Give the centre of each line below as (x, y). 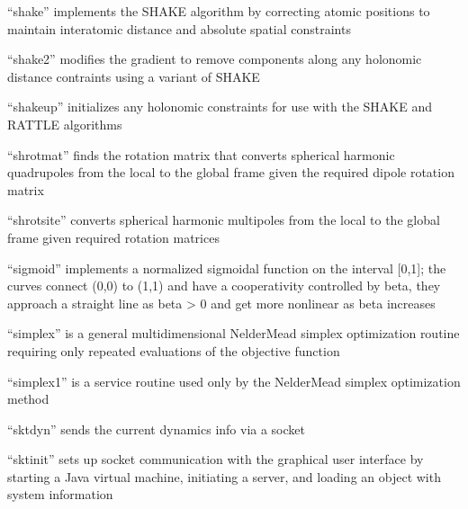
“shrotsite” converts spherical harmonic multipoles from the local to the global (224, 220)
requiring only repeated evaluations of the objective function (174, 350)
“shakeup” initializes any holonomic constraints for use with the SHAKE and (220, 107)
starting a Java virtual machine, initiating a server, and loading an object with (224, 476)
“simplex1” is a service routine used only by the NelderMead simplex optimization (234, 381)
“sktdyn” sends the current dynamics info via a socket (157, 429)
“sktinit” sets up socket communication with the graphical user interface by (216, 459)
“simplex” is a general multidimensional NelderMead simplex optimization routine (234, 333)
